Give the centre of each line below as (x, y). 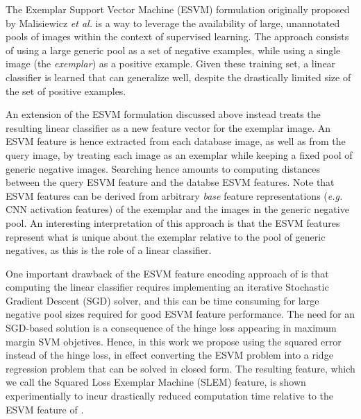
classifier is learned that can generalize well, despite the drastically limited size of (178, 77)
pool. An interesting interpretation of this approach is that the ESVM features (173, 222)
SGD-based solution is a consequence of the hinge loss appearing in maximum (171, 328)
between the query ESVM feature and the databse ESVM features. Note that (170, 182)
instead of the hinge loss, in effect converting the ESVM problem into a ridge (169, 355)
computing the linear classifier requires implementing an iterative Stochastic (167, 287)
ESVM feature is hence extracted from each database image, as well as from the (176, 141)
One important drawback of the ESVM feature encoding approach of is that (167, 273)
